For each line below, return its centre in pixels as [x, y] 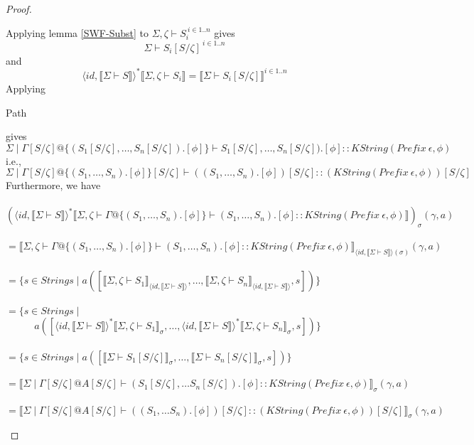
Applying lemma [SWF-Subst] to [77, 32]
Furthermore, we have [53, 185]
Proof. [19, 9]
